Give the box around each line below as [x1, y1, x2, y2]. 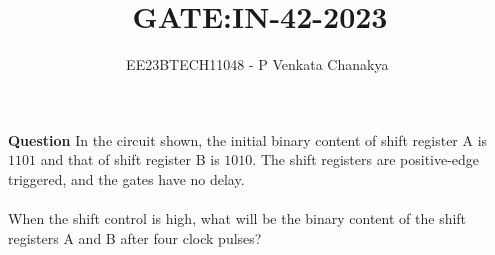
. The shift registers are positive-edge [252, 149, 480, 170]
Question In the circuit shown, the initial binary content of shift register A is [8, 129, 488, 150]
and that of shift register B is [40, 149, 220, 170]
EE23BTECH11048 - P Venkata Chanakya [126, 54, 389, 75]
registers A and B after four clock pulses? [8, 227, 262, 248]
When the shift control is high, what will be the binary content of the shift [8, 208, 467, 229]
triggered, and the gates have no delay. [8, 168, 245, 189]
